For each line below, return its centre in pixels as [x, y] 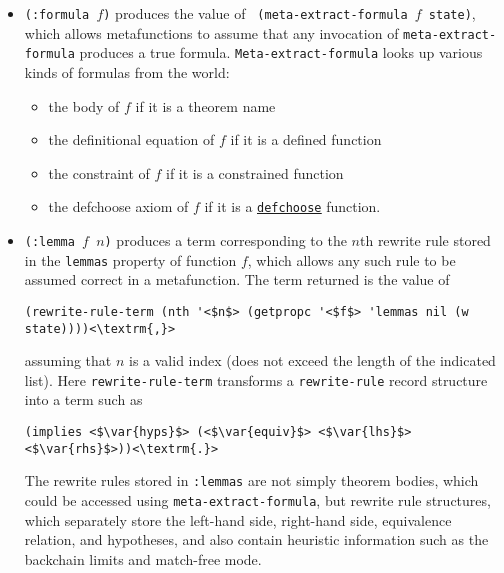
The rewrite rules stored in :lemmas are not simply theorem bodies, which [251, 480]
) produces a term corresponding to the [225, 240]
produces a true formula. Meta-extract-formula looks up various [281, 52]
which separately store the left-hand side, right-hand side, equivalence [238, 519]
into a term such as [83, 399]
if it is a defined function [306, 139]
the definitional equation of [131, 139]
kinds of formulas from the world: [127, 71]
